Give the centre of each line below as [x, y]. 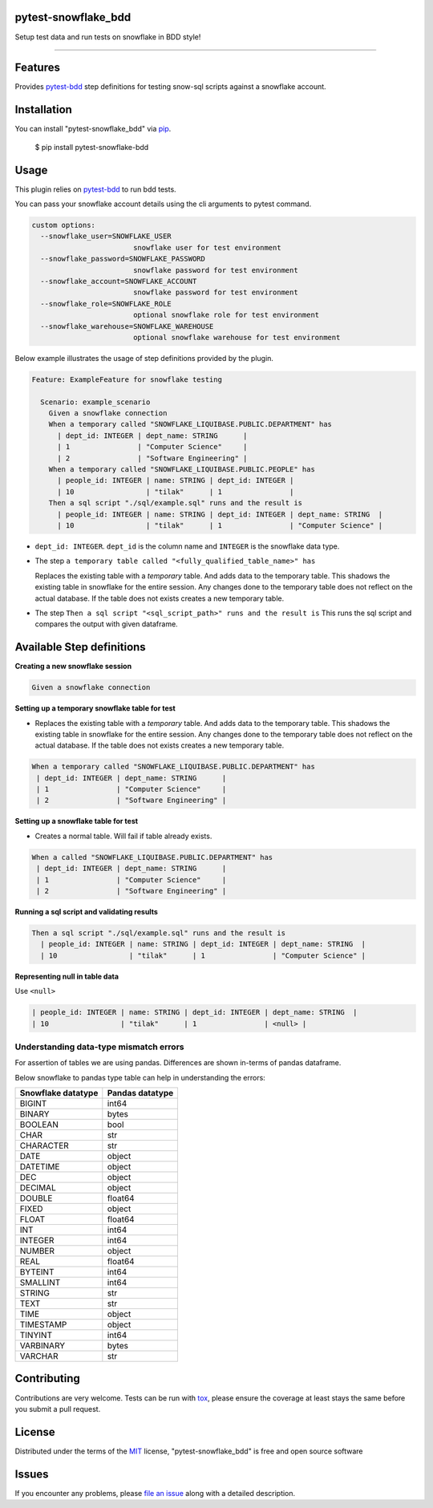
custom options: [64, 225]
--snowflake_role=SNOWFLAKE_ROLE [106, 304]
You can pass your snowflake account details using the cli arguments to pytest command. [163, 204]
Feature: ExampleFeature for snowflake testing [127, 379]
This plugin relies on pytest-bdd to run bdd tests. [95, 189]
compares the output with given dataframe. [106, 624]
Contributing [47, 1378]
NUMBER [37, 1251]
